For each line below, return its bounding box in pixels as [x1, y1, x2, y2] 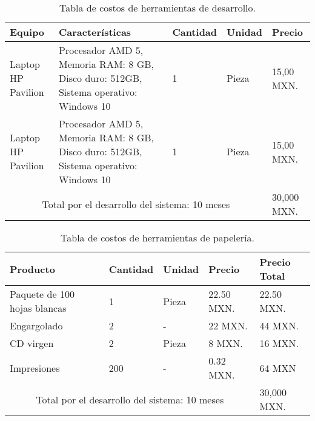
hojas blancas [10, 301, 67, 315]
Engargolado [10, 318, 63, 332]
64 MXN [259, 360, 296, 375]
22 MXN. [208, 318, 248, 332]
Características [58, 25, 131, 39]
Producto [10, 261, 55, 276]
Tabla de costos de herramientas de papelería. [61, 231, 254, 244]
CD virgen [10, 336, 54, 350]
